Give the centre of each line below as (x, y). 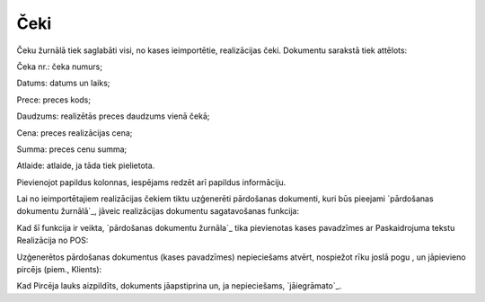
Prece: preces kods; (54, 100)
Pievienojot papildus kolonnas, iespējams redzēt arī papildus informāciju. (151, 182)
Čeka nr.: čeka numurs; (60, 67)
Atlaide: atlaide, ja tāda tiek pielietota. (86, 165)
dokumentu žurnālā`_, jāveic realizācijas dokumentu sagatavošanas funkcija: (158, 211)
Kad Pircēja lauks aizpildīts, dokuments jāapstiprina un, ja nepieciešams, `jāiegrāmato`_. (179, 286)
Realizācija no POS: (53, 240)
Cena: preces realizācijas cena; (75, 133)
